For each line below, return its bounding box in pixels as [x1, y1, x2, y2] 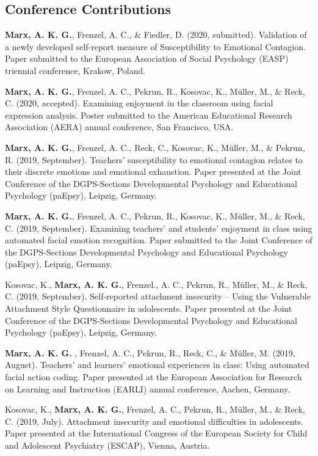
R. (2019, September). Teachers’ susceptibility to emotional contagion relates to [5, 153, 303, 166]
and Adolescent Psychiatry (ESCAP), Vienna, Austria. [5, 439, 210, 452]
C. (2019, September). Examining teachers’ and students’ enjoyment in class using [5, 221, 313, 234]
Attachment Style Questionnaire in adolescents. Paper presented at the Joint [5, 302, 292, 315]
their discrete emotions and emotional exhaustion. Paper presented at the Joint [5, 165, 302, 178]
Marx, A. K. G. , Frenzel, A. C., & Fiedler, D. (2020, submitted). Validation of [5, 28, 307, 41]
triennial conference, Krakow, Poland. [5, 64, 146, 76]
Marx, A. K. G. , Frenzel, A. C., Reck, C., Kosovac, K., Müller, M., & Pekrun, [5, 141, 305, 153]
